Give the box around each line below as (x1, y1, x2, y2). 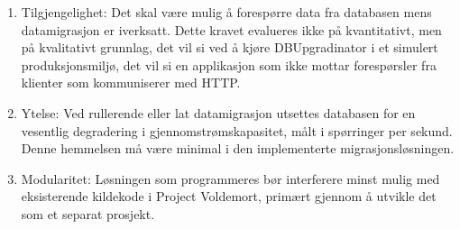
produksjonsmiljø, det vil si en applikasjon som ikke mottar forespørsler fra (21, 55, 437, 74)
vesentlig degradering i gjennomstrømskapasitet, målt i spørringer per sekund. (21, 121, 453, 140)
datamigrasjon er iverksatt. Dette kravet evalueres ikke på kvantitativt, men (21, 20, 442, 39)
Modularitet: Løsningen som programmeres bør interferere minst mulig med (21, 169, 440, 188)
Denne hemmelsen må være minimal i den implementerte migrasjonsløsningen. (21, 139, 455, 158)
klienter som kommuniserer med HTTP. (21, 73, 241, 92)
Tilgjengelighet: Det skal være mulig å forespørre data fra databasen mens (21, 3, 432, 21)
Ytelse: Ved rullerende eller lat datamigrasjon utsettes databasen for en (21, 103, 416, 122)
